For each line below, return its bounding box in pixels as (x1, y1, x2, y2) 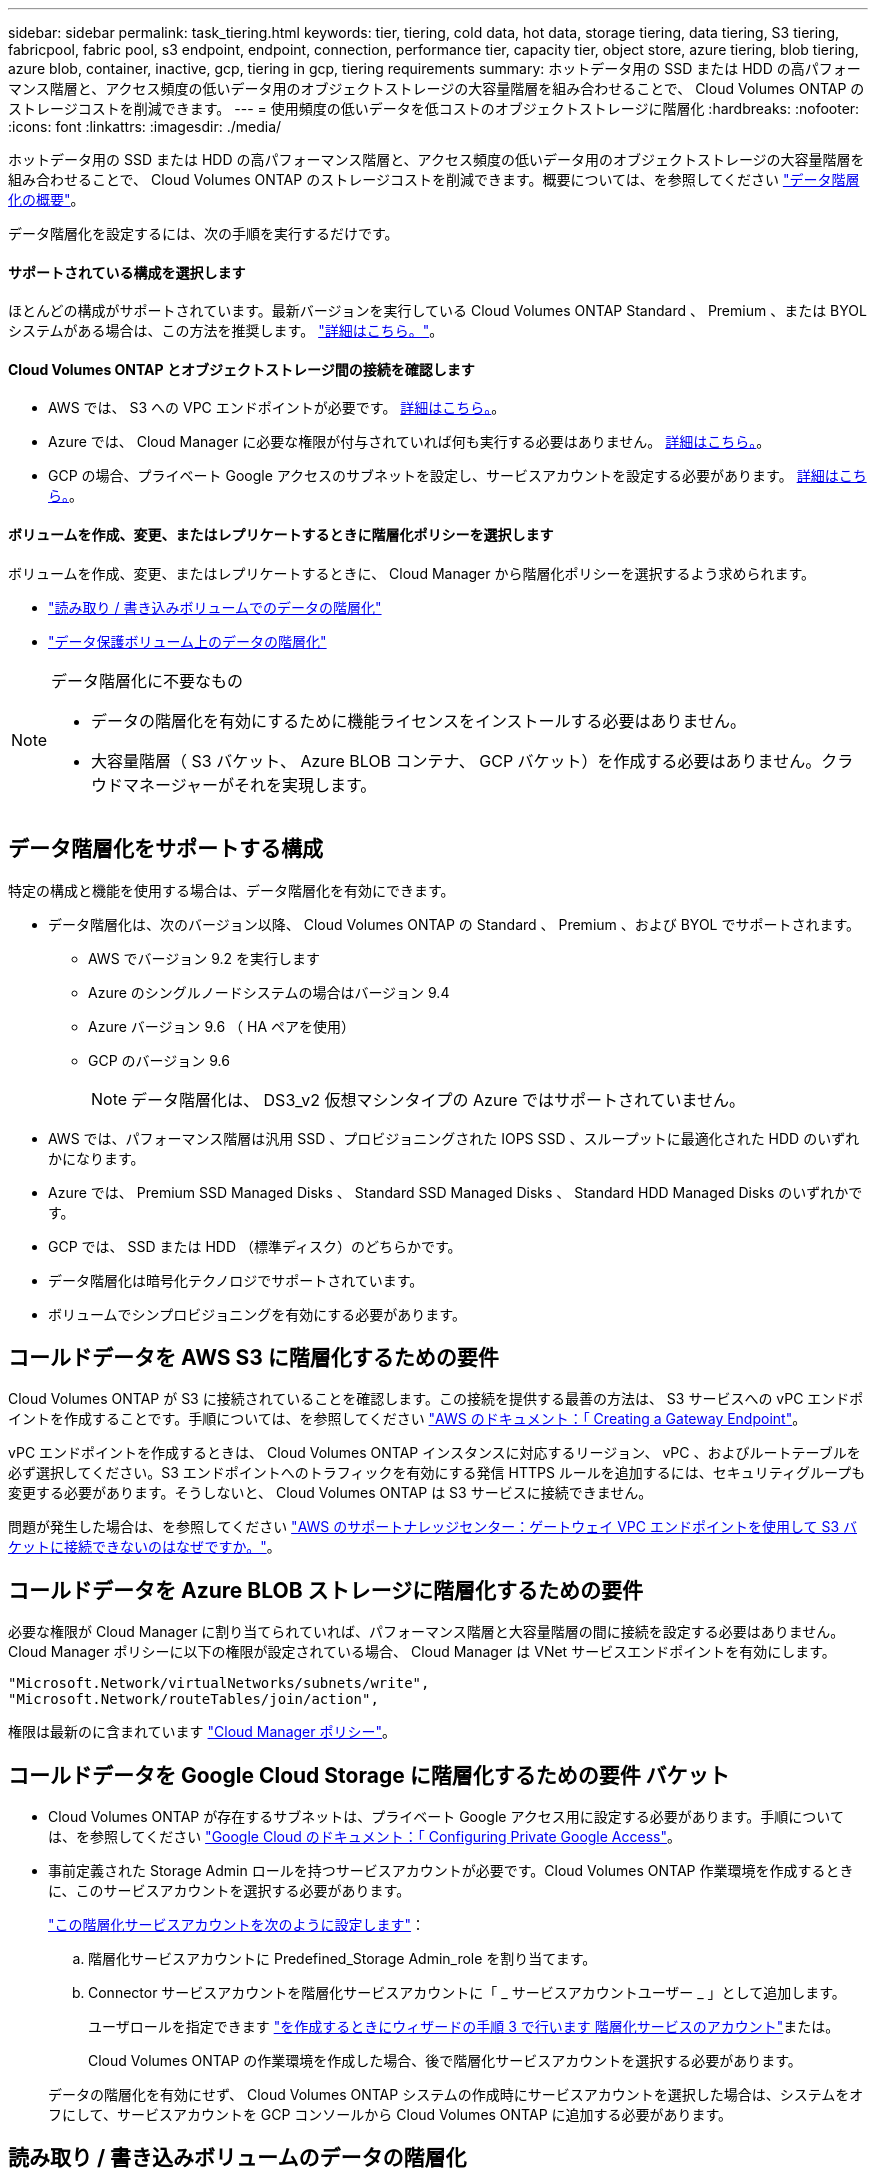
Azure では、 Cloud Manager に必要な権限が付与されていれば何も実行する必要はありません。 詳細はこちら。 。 (48, 433, 771, 451)
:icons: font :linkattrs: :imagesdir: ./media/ (8, 118, 282, 135)
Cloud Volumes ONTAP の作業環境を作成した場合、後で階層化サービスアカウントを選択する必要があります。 (88, 2052, 802, 2070)
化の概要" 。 (8, 191, 85, 208)
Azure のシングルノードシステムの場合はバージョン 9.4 (88, 983, 450, 1001)
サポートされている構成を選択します (8, 263, 246, 281)
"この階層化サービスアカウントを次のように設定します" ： (48, 1916, 426, 1934)
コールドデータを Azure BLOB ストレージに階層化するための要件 (8, 1577, 644, 1603)
